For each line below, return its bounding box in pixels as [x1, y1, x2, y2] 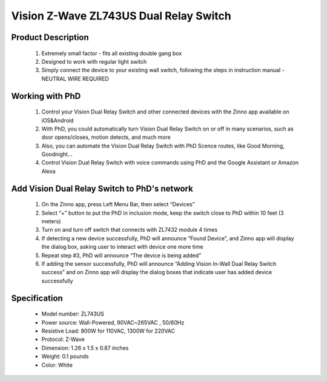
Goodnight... [41, 150, 73, 158]
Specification [11, 293, 63, 303]
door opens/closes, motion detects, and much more [41, 133, 171, 141]
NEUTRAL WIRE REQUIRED [41, 75, 109, 82]
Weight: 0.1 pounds [41, 352, 89, 360]
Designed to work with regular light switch [41, 58, 147, 65]
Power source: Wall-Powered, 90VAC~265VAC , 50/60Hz [41, 319, 185, 326]
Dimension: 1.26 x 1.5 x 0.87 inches [41, 344, 129, 351]
